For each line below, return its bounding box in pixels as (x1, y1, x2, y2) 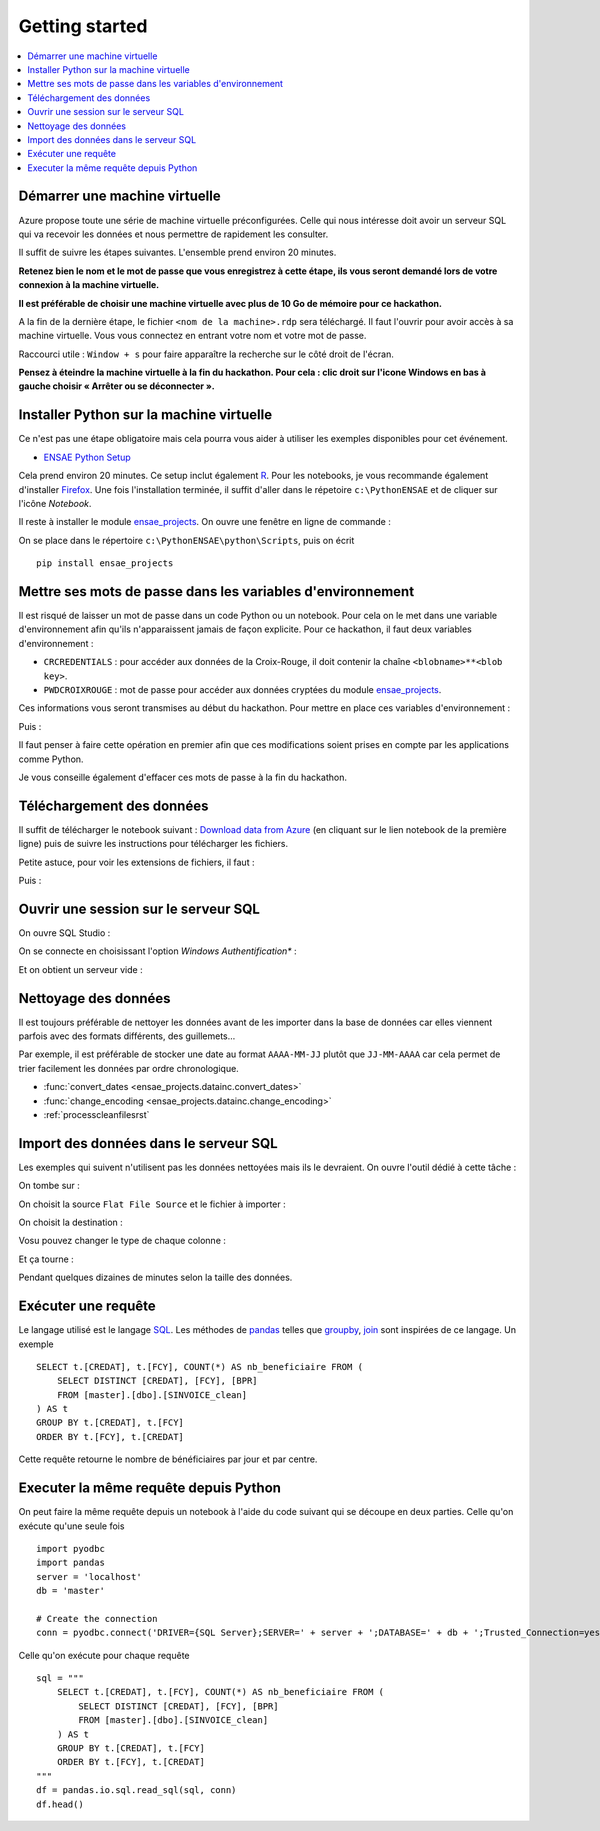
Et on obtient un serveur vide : (18, 963, 144, 975)
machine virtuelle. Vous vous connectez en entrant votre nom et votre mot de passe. (18, 330, 367, 342)
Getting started (18, 15, 148, 37)
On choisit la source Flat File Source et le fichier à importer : (18, 1198, 287, 1210)
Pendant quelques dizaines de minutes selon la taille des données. (18, 1271, 293, 1284)
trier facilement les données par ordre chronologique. (18, 1062, 239, 1074)
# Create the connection (36, 1613, 158, 1624)
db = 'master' (36, 1585, 105, 1597)
